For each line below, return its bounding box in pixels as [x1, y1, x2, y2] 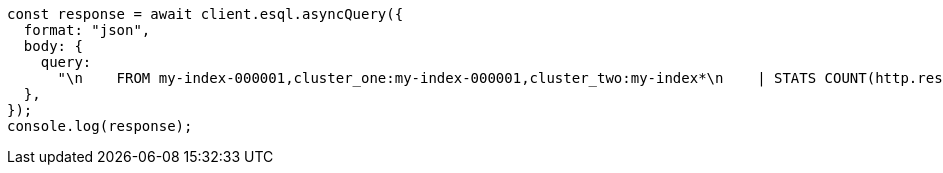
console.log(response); [7, 118, 193, 134]
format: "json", [23, 22, 151, 38]
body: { [23, 38, 83, 54]
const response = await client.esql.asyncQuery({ [7, 6, 404, 22]
